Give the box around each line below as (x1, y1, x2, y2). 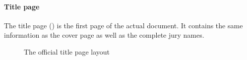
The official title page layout (24, 46, 110, 57)
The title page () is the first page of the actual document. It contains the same (4, 20, 243, 30)
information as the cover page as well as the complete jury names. (4, 30, 204, 40)
